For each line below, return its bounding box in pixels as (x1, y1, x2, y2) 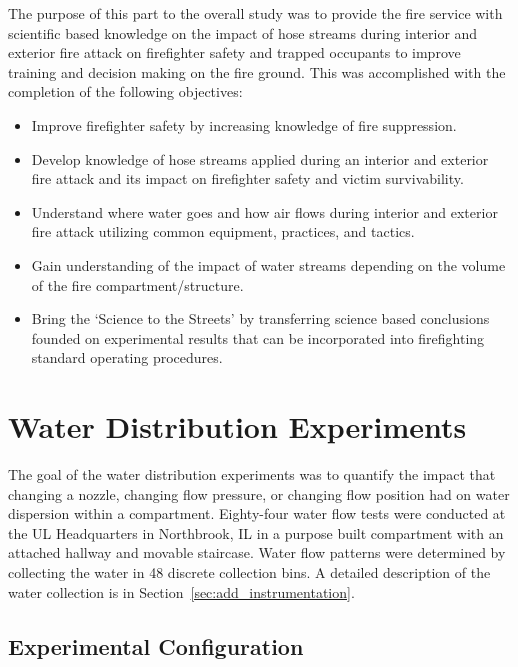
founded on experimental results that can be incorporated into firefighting (31, 327, 485, 348)
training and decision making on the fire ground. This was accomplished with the (8, 61, 506, 82)
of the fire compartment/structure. (31, 274, 244, 295)
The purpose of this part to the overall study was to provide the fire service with (8, 3, 503, 23)
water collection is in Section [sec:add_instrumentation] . (8, 581, 355, 602)
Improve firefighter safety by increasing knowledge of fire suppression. (31, 114, 457, 135)
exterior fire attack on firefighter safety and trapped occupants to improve (8, 42, 461, 63)
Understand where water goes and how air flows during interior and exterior (31, 201, 498, 222)
